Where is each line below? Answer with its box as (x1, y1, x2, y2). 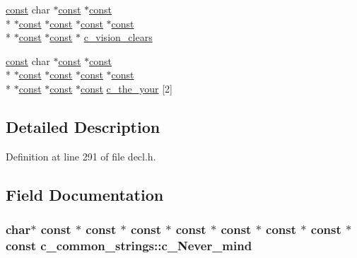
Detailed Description (6, 115, 160, 137)
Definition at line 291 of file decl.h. (6, 148, 156, 163)
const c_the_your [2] (80, 81, 172, 95)
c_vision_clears (83, 30, 153, 45)
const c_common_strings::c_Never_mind (6, 236, 252, 254)
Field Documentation (6, 183, 164, 205)
